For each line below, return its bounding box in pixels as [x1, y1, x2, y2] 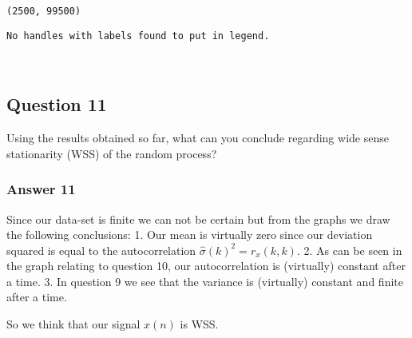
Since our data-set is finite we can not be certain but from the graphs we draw [6, 210, 390, 227]
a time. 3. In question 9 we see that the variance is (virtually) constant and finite [6, 272, 403, 289]
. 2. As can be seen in [296, 241, 402, 258]
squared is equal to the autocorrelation [6, 241, 196, 258]
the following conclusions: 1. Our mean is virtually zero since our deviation [6, 226, 373, 243]
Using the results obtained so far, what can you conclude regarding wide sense [6, 129, 389, 146]
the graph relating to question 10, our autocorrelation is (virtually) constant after [6, 257, 406, 274]
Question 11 [6, 92, 107, 117]
